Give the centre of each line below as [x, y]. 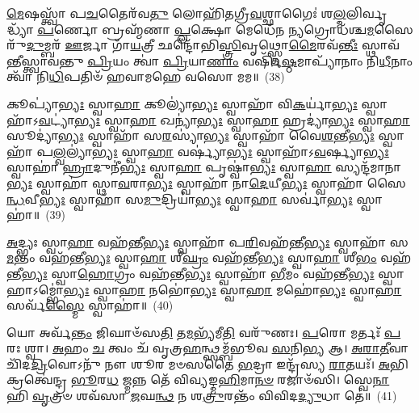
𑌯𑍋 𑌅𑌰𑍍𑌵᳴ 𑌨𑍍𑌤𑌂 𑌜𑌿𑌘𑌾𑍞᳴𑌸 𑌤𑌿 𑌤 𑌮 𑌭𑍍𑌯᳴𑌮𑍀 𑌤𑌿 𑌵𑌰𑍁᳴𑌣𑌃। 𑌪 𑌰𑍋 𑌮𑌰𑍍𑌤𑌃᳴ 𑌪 [204, 332]
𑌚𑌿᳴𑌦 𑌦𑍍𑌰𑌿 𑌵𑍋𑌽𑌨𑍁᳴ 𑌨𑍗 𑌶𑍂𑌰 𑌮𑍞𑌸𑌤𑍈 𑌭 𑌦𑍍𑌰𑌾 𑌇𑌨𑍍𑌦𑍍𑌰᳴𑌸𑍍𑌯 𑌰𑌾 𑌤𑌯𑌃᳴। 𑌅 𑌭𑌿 [207, 363]
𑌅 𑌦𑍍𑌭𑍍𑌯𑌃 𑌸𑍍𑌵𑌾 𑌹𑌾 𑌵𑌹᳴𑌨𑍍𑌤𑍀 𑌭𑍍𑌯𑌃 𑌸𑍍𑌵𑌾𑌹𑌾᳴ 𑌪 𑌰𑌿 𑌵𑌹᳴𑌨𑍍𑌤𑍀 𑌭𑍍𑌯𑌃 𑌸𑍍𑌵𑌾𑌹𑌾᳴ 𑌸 [207, 241]
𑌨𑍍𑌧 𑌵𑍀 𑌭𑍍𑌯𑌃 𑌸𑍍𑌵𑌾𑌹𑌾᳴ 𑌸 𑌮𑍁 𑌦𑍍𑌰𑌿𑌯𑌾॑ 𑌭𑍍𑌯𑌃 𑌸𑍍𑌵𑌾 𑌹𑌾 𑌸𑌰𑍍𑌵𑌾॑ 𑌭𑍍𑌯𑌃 [180, 198]
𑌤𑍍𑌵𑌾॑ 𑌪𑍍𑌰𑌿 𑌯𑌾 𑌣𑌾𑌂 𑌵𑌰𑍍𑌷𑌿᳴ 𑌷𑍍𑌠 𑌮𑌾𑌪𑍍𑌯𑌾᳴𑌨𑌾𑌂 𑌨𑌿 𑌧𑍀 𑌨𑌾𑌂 [272, 60]
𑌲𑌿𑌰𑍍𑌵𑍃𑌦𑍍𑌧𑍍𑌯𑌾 [367, 13]
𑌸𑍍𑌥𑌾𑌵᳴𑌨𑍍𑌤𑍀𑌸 [381, 45]
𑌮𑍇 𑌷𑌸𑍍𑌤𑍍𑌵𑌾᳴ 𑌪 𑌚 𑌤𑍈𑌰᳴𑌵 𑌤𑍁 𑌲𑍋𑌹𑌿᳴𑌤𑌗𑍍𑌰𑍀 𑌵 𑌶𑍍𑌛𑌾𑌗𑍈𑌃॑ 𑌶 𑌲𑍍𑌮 [176, 13]
